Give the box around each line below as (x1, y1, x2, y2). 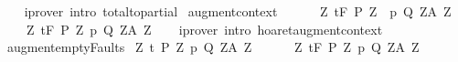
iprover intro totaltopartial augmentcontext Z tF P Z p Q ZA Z (24, 2, 452, 20)
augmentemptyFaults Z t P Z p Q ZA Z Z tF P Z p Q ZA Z (6, 37, 420, 57)
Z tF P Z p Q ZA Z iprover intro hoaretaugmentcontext (26, 19, 383, 38)
